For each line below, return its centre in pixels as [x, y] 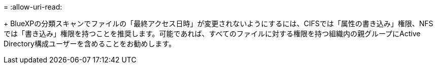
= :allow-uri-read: [33, 7]
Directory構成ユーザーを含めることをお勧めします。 [90, 44]
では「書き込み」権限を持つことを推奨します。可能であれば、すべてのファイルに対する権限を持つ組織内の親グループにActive [212, 33]
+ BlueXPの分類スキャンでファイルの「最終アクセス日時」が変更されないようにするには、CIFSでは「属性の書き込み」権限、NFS [219, 23]
